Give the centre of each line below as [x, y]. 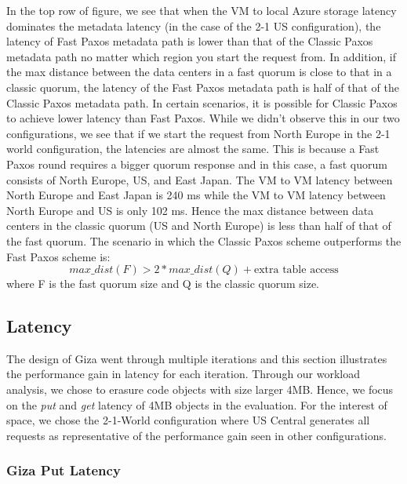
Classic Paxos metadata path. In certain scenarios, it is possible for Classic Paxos [202, 102]
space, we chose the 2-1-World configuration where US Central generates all [188, 420]
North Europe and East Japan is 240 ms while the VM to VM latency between [196, 195]
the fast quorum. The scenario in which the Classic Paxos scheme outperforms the [204, 240]
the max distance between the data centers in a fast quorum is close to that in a [199, 72]
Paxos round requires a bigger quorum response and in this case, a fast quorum [197, 164]
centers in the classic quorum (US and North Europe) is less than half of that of [199, 226]
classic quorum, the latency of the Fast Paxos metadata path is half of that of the [203, 87]
